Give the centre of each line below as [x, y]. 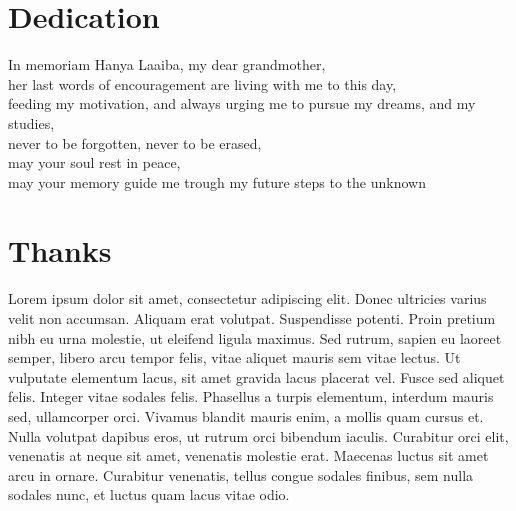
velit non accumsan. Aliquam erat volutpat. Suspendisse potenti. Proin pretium [252, 318]
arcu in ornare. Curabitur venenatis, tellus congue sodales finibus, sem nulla [241, 474]
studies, [31, 122]
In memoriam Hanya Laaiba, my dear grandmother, [167, 64]
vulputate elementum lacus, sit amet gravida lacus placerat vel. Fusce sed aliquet [256, 376]
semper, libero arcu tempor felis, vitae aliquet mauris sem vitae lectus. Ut [234, 357]
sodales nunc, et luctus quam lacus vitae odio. [149, 494]
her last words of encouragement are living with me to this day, [202, 83]
